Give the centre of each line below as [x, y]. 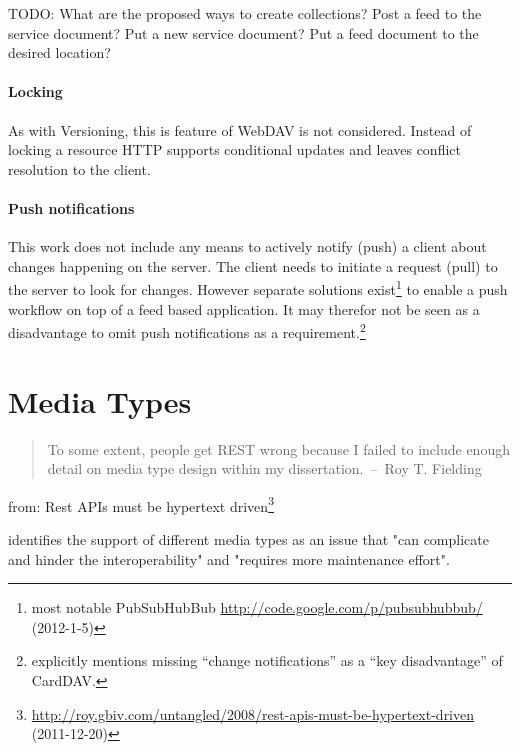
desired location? [59, 52]
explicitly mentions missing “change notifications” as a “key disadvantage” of [267, 660]
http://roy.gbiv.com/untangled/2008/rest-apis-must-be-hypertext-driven [253, 713]
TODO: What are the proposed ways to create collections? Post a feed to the [245, 13]
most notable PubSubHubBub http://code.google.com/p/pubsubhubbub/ [257, 607]
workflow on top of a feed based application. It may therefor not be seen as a [244, 308]
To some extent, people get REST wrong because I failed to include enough [278, 448]
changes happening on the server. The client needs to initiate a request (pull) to [253, 265]
